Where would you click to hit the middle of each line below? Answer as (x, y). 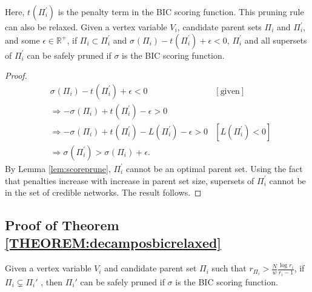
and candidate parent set (151, 268)
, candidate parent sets (219, 27)
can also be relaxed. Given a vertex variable (86, 27)
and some (22, 40)
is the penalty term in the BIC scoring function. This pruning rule (181, 12)
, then (52, 281)
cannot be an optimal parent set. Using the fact (214, 168)
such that (229, 268)
